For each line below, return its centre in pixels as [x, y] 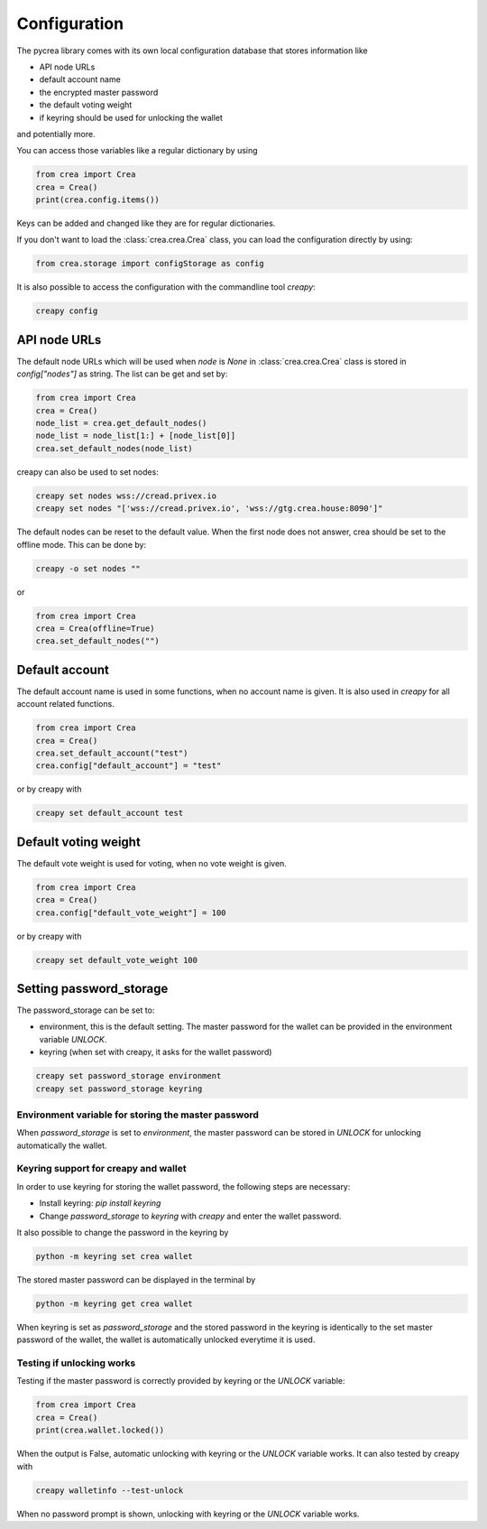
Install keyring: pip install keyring [100, 1203]
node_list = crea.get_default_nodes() [121, 423]
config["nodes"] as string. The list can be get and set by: [122, 374]
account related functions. [65, 704]
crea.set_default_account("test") [112, 753]
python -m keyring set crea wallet [114, 1256]
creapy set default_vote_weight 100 [117, 960]
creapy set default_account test [110, 813]
